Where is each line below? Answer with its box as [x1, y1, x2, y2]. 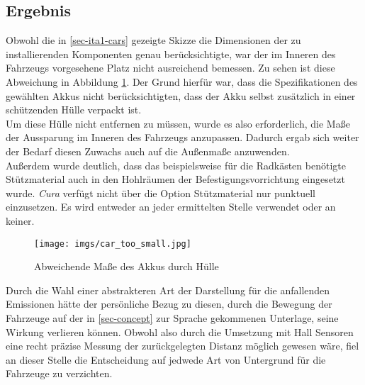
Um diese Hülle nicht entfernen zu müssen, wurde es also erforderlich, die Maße [6, 116, 350, 130]
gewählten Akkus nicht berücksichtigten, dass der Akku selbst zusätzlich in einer [6, 88, 356, 103]
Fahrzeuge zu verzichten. [6, 366, 113, 381]
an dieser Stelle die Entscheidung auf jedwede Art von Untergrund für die [6, 352, 326, 367]
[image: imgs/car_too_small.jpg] [34, 238, 191, 249]
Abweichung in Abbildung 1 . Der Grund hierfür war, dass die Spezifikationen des [6, 74, 358, 89]
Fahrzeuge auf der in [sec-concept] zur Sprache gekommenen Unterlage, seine [6, 310, 339, 325]
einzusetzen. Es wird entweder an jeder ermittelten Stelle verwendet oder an [6, 199, 336, 214]
